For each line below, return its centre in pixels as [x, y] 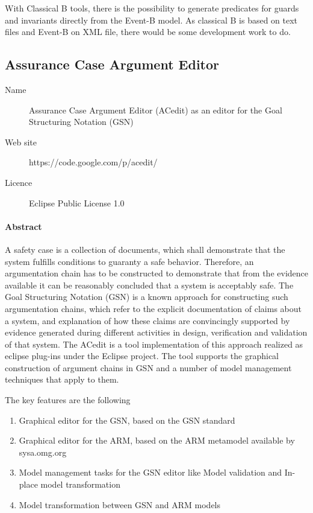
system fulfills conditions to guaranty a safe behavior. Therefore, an [129, 261]
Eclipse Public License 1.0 [77, 202]
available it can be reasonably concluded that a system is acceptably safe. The [149, 285]
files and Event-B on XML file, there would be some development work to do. [148, 32]
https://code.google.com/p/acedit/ [93, 162]
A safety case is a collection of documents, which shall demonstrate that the [145, 249]
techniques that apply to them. [62, 379]
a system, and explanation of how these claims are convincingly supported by [147, 320]
